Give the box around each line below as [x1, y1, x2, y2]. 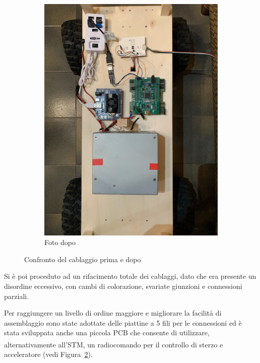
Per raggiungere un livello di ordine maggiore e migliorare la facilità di [4, 308, 222, 318]
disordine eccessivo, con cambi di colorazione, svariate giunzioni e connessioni [4, 281, 242, 291]
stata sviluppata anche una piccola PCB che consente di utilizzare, [4, 327, 210, 338]
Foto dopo [44, 237, 76, 248]
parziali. [4, 290, 29, 301]
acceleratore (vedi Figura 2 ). [4, 349, 93, 359]
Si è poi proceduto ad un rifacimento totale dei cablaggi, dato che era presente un [4, 271, 256, 281]
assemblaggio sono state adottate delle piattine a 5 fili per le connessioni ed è [4, 317, 242, 328]
